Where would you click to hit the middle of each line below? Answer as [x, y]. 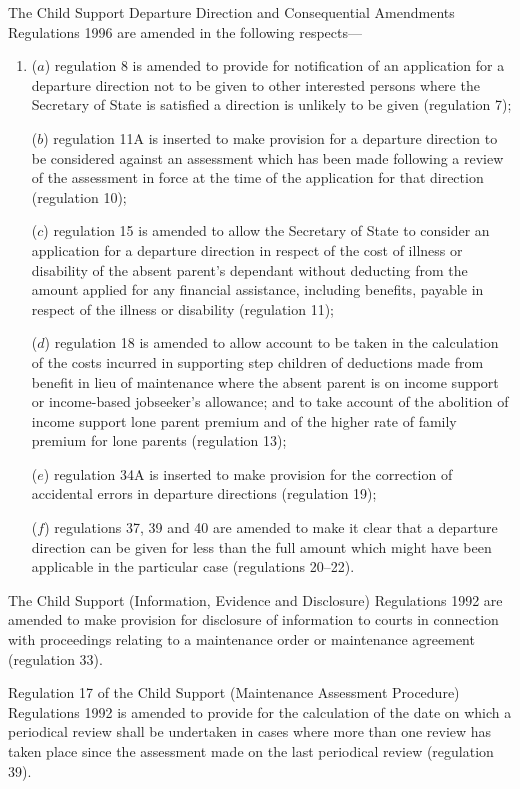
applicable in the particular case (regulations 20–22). [193, 566]
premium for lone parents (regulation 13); [159, 440]
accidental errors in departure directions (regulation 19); [204, 493]
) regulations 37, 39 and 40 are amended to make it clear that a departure [271, 527]
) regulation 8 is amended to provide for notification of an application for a [274, 65]
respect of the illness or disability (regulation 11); [183, 308]
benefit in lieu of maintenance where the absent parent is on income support [265, 381]
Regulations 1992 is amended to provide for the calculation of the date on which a [260, 711]
